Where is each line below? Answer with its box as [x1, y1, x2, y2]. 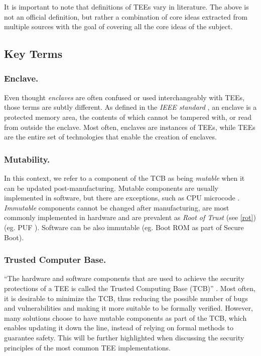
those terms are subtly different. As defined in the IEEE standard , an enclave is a [4, 102, 257, 112]
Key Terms [4, 46, 63, 61]
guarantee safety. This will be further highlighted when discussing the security [4, 332, 244, 342]
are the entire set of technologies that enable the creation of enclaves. [4, 131, 217, 142]
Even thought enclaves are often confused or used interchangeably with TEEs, [4, 92, 244, 102]
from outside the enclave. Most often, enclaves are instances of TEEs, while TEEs [4, 121, 255, 132]
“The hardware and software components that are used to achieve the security [4, 273, 244, 283]
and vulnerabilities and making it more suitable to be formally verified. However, [4, 303, 253, 313]
